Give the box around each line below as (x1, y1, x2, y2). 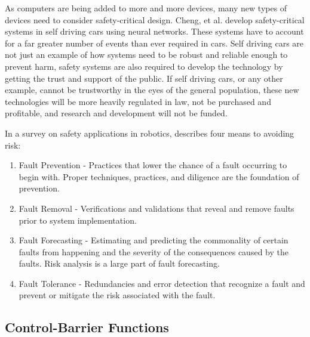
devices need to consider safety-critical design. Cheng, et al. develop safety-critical (5, 13, 305, 26)
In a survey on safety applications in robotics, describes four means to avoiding (5, 126, 294, 139)
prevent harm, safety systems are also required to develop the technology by (5, 60, 283, 72)
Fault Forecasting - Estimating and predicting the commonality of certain (19, 234, 288, 246)
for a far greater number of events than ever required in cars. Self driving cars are (5, 36, 304, 49)
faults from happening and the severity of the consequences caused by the (19, 245, 288, 258)
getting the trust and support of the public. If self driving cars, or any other (5, 72, 283, 84)
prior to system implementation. (19, 214, 137, 226)
